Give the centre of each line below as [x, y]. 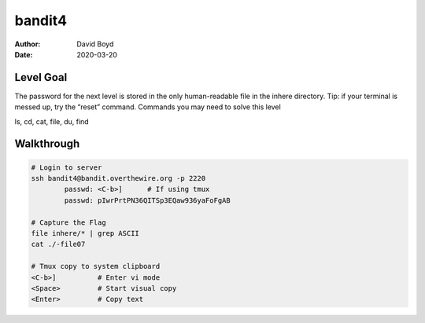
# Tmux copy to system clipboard [96, 266]
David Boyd [95, 44]
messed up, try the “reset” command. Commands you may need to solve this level [148, 107]
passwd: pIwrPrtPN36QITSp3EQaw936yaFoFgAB [148, 200]
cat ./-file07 [58, 244]
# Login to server [67, 167]
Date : [24, 54]
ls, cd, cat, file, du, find [52, 121]
